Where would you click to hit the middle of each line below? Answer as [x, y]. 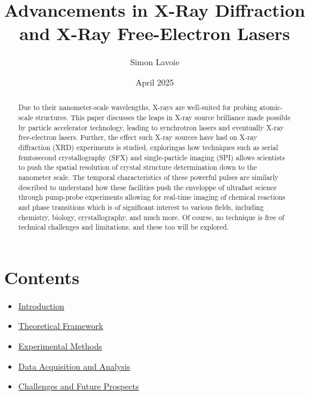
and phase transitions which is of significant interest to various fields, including [141, 207]
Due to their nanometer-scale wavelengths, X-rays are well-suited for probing [138, 107]
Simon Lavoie [155, 62]
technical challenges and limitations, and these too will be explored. [123, 227]
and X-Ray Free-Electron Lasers [155, 33]
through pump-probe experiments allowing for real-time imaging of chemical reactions [152, 197]
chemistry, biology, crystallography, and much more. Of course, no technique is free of [151, 217]
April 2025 [155, 82]
